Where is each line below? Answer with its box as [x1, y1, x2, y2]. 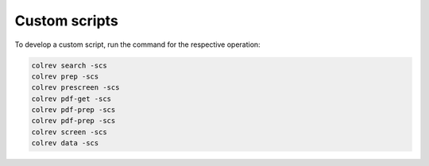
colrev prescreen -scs [31, 83, 120, 92]
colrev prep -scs [31, 71, 99, 81]
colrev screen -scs [31, 127, 107, 137]
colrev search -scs [31, 60, 107, 70]
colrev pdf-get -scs [31, 94, 111, 103]
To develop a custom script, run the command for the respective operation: [14, 40, 261, 49]
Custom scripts [14, 12, 118, 29]
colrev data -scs [31, 139, 99, 148]
